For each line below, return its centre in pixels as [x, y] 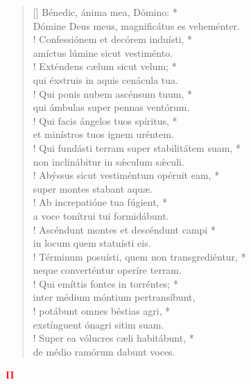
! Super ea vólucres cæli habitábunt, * [113, 338]
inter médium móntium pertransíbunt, [114, 297]
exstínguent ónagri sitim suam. [98, 324]
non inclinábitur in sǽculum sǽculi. [109, 161]
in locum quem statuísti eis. [92, 243]
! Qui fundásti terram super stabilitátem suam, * [137, 147]
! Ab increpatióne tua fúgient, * [100, 202]
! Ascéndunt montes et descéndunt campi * [124, 229]
